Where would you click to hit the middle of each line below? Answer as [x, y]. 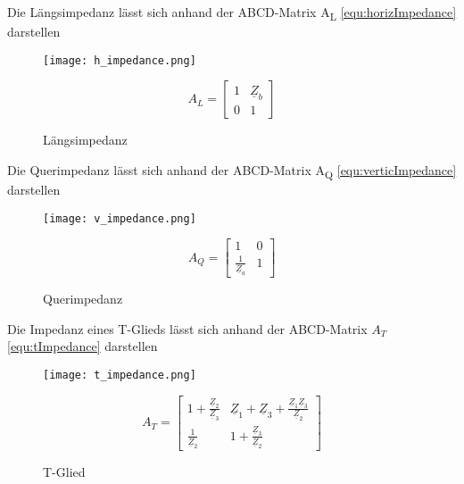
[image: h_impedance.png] [120, 60]
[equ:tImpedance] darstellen [83, 346]
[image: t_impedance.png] [120, 376]
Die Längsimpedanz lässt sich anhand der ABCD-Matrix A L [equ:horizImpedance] [232, 13]
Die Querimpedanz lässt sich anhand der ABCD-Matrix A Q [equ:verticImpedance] [232, 171]
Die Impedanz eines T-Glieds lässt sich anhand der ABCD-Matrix [187, 328]
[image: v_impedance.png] [120, 218]
